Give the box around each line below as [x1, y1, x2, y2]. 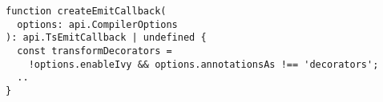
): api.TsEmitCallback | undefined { [6, 32, 207, 44]
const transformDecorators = [17, 45, 172, 57]
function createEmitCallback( [6, 6, 167, 17]
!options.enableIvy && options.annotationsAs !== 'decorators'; [28, 58, 379, 70]
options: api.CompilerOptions [17, 18, 178, 30]
